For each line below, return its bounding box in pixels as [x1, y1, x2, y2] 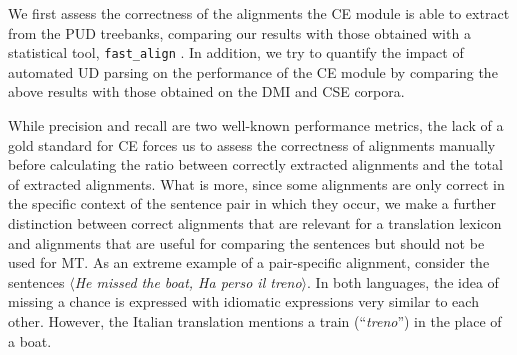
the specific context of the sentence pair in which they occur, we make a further [8, 193, 496, 214]
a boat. [8, 330, 52, 351]
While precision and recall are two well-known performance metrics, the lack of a [8, 115, 504, 136]
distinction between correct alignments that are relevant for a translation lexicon [8, 213, 502, 233]
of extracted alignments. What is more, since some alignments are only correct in [8, 173, 505, 194]
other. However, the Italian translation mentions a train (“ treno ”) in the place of [8, 310, 502, 331]
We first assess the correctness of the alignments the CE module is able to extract [8, 3, 510, 23]
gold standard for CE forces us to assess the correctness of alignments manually [8, 134, 496, 155]
